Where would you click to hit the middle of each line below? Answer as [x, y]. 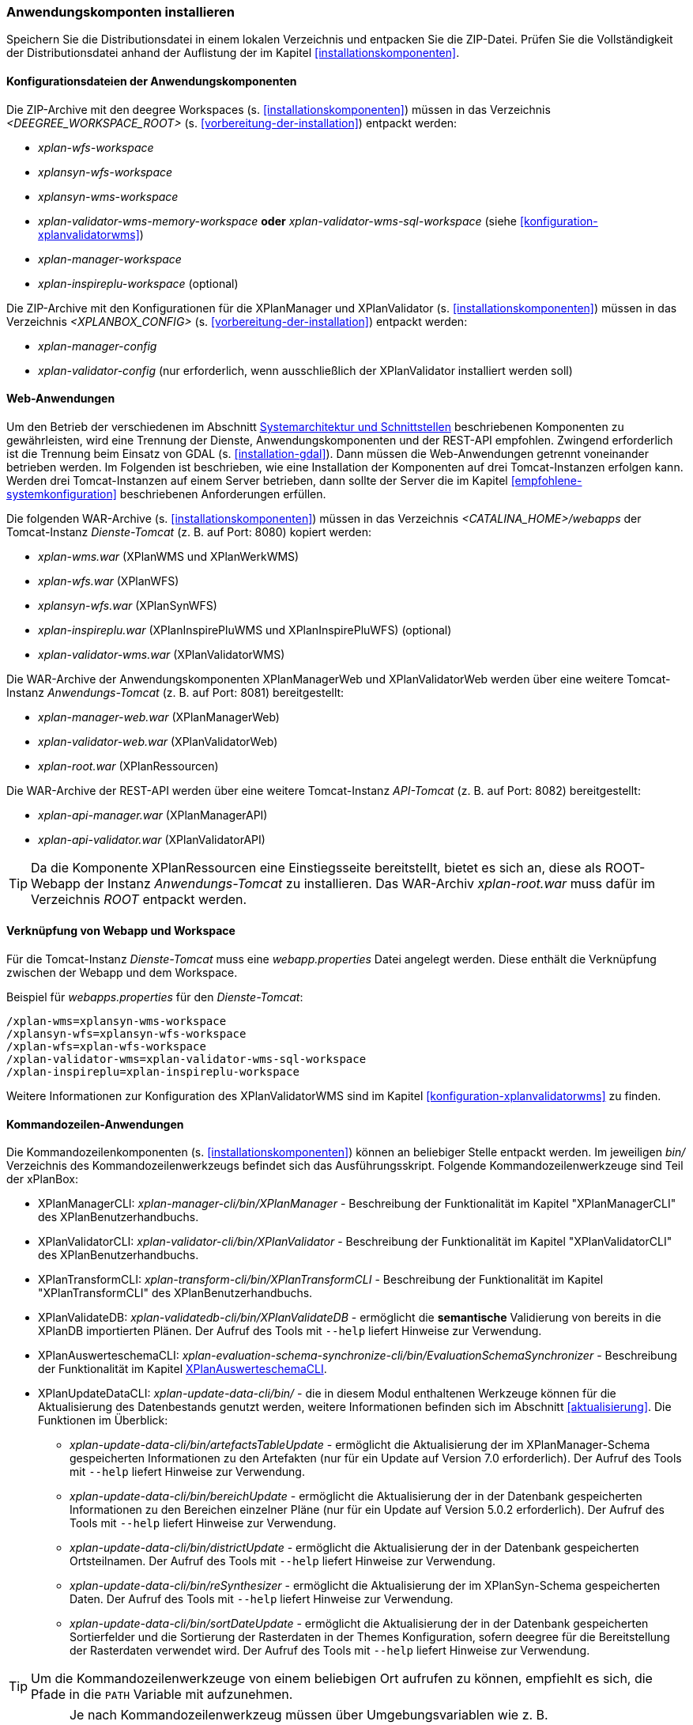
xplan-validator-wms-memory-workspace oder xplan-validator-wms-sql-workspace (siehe [278, 221]
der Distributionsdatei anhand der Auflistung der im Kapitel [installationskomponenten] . [233, 53]
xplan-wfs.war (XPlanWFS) [109, 581]
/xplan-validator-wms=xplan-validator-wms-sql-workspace [186, 1059]
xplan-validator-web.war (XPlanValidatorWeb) [158, 741]
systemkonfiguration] [62, 494]
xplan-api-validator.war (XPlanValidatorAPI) [152, 839]
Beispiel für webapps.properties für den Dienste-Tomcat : [155, 997]
